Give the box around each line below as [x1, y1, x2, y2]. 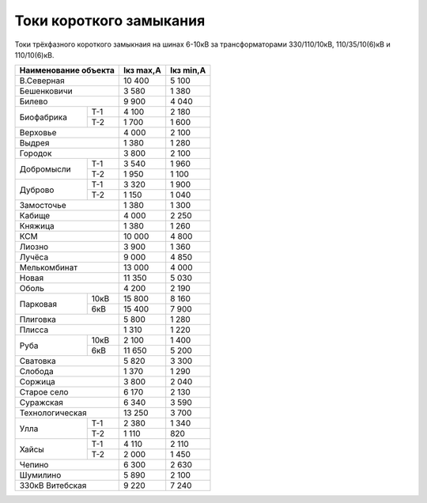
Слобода [19, 366, 55, 377]
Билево [19, 96, 48, 107]
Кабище [19, 210, 51, 221]
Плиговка [19, 314, 57, 325]
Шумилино [19, 470, 62, 481]
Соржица [19, 376, 55, 388]
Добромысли [19, 163, 71, 174]
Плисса [19, 324, 49, 335]
